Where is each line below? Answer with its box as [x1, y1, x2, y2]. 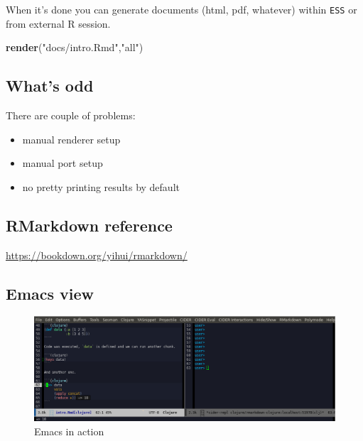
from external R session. [6, 16, 111, 31]
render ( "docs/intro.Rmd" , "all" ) [6, 40, 143, 55]
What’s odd [6, 75, 94, 97]
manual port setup [22, 156, 103, 170]
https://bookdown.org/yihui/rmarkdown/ [6, 247, 188, 262]
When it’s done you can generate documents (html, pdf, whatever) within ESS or [6, 2, 357, 16]
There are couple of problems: [6, 108, 136, 123]
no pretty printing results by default [22, 179, 180, 194]
